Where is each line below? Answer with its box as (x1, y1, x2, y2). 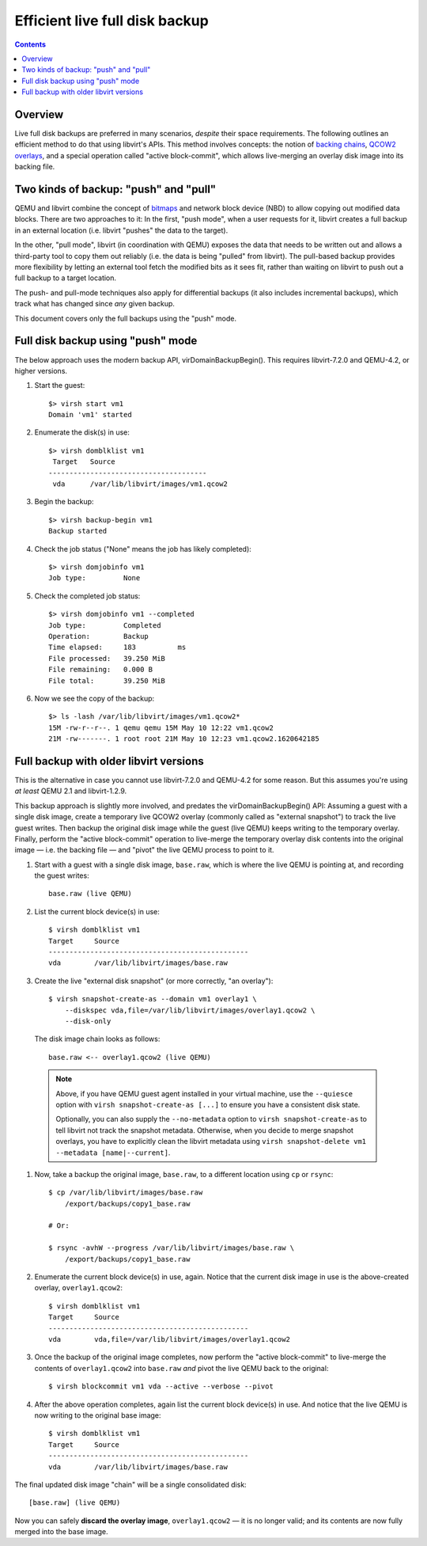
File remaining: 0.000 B (48, 665, 153, 674)
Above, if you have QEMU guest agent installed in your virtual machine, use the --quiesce (55, 1088, 353, 1098)
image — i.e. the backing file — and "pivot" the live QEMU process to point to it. (14, 845, 274, 855)
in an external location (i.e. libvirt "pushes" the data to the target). (14, 226, 229, 235)
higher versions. (14, 366, 67, 375)
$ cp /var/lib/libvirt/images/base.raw (48, 1188, 203, 1197)
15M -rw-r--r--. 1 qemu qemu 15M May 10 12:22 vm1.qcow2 (48, 723, 274, 732)
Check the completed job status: (34, 591, 141, 601)
